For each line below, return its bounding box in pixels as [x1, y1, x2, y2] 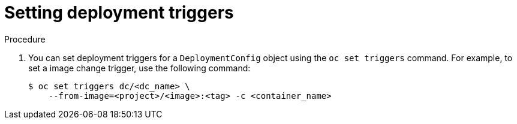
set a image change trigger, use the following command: [28, 62, 251, 73]
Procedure [4, 34, 46, 44]
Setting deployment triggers [4, 2, 234, 23]
